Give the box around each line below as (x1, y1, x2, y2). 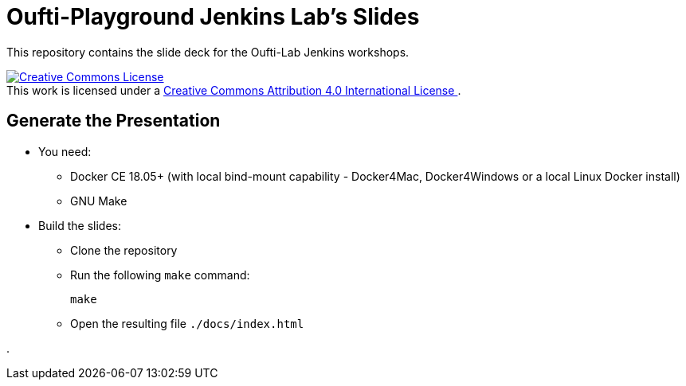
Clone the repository (70, 243, 178, 257)
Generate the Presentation (6, 111, 221, 131)
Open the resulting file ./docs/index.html (70, 316, 304, 330)
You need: (38, 144, 92, 158)
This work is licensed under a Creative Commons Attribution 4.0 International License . (6, 83, 461, 97)
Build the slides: (38, 218, 122, 232)
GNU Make (70, 193, 127, 208)
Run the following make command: (70, 267, 250, 282)
